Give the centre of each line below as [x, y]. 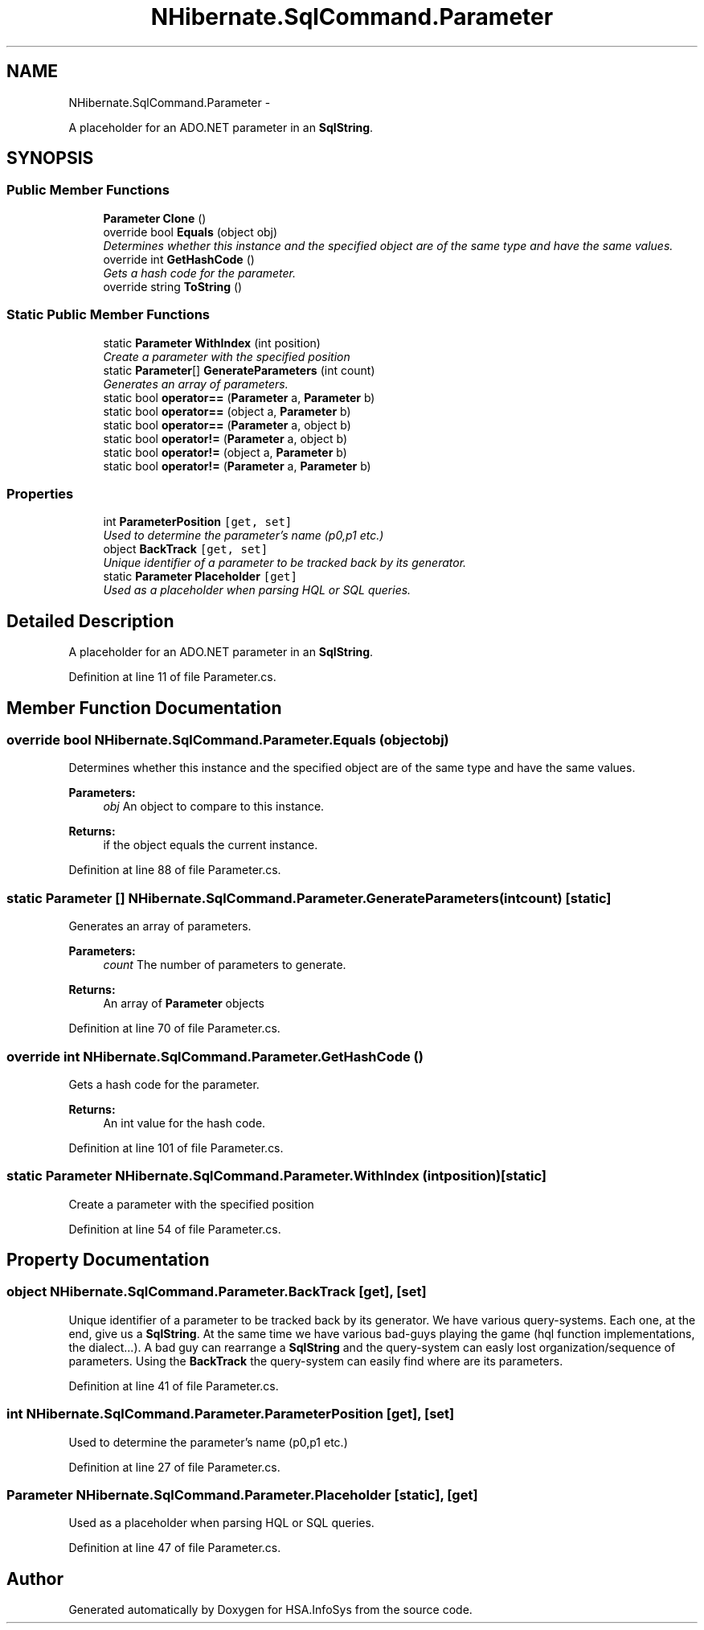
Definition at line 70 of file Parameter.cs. [174, 1029]
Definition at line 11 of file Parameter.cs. [172, 677]
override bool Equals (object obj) [190, 232]
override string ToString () [173, 286]
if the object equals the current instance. [211, 845]
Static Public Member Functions [108, 315]
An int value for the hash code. [184, 1123]
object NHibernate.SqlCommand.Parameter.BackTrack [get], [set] [217, 1292]
